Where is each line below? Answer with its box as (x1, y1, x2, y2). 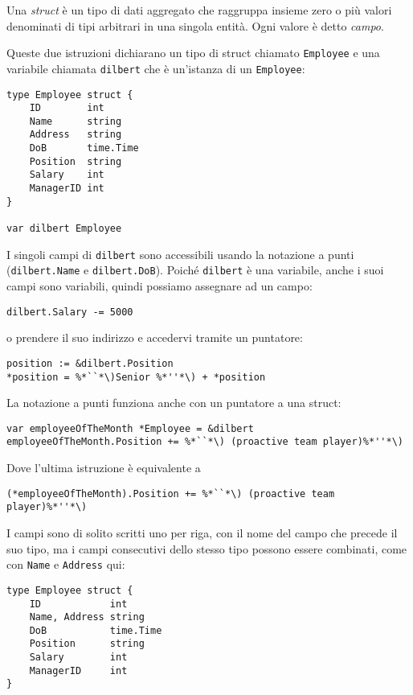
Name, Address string (29, 611, 145, 623)
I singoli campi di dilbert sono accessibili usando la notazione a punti (6, 245, 354, 262)
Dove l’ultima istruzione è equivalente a (6, 459, 201, 476)
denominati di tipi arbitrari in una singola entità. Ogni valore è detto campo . (6, 17, 384, 34)
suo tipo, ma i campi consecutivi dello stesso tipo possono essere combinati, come (6, 540, 407, 557)
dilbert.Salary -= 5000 (6, 306, 133, 318)
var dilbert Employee (6, 223, 122, 235)
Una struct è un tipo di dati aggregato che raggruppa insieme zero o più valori (6, 2, 392, 18)
